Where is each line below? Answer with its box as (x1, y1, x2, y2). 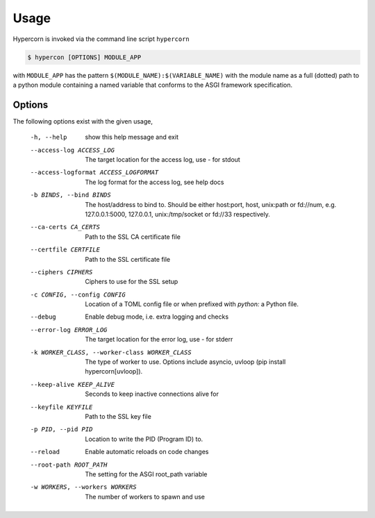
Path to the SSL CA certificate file (85, 233, 181, 241)
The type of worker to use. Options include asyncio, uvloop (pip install (85, 358, 286, 366)
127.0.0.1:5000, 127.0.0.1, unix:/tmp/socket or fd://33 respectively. (85, 210, 270, 218)
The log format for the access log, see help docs (85, 178, 224, 186)
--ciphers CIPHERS (30, 268, 93, 276)
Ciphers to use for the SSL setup (85, 278, 178, 286)
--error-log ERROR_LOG (30, 326, 108, 333)
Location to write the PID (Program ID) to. (85, 435, 203, 443)
